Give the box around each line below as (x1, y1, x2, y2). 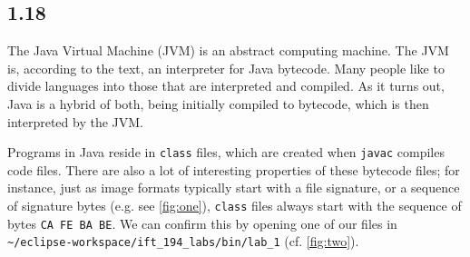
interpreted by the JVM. (7, 112, 144, 131)
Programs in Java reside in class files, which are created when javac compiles (7, 143, 445, 162)
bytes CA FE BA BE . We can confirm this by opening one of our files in (7, 213, 397, 232)
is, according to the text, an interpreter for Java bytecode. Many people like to (7, 58, 445, 77)
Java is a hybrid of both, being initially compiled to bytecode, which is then (7, 94, 429, 113)
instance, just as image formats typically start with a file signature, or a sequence (7, 178, 460, 197)
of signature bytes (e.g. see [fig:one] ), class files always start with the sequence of (7, 196, 462, 215)
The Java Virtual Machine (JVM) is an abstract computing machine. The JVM (7, 41, 449, 60)
